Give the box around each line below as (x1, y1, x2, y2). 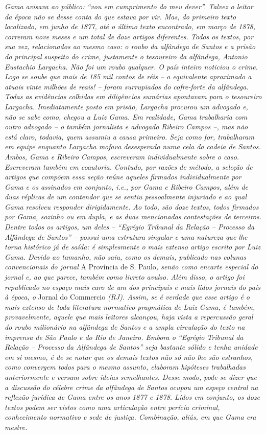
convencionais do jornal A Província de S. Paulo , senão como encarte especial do (5, 261, 258, 272)
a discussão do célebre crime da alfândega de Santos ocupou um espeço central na (5, 381, 258, 392)
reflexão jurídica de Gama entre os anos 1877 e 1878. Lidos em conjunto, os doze (5, 392, 260, 402)
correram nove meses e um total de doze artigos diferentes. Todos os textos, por (5, 31, 254, 41)
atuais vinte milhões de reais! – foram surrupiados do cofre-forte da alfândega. (5, 81, 249, 92)
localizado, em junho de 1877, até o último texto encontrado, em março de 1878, (5, 21, 255, 32)
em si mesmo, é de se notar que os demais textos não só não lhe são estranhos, (5, 351, 253, 362)
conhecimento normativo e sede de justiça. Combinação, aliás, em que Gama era (5, 412, 256, 422)
